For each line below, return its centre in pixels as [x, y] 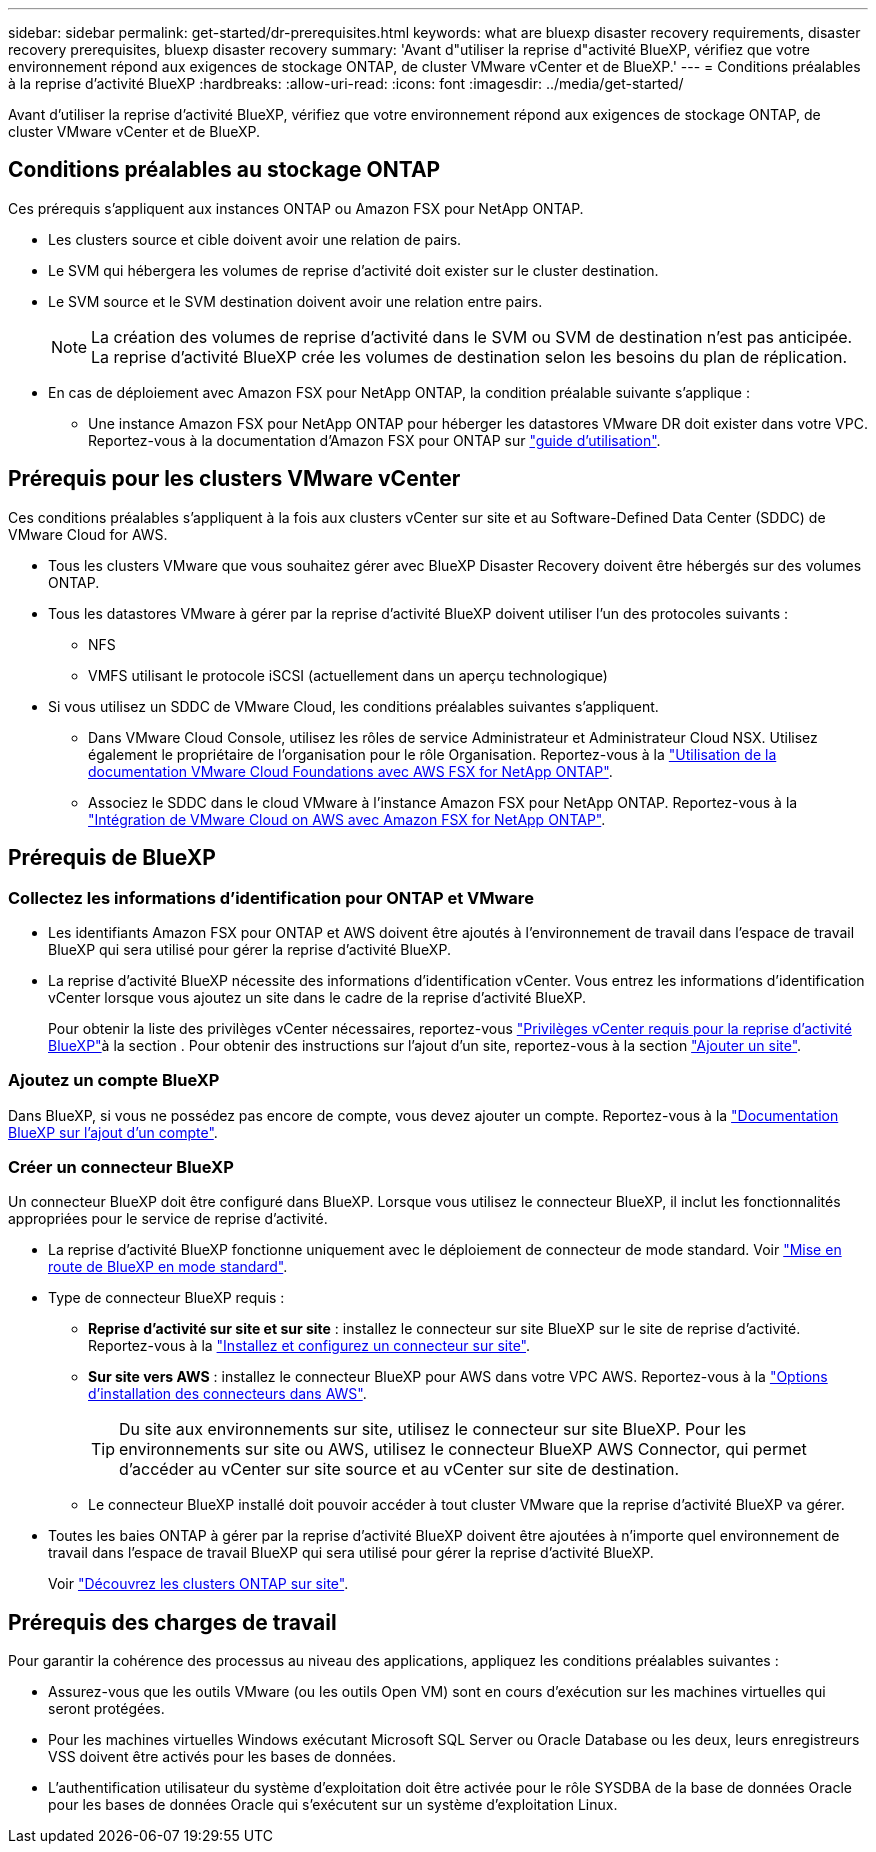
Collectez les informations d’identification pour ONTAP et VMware [271, 897]
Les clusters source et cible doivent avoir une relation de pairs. [255, 239]
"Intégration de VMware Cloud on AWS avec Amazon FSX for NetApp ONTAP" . [347, 819]
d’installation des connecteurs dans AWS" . [227, 1394]
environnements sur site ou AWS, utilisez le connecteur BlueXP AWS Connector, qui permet [463, 1449]
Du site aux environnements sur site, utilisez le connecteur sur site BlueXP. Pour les [433, 1429]
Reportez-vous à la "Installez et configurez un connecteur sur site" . [309, 1346]
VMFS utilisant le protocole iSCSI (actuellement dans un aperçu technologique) [348, 675]
